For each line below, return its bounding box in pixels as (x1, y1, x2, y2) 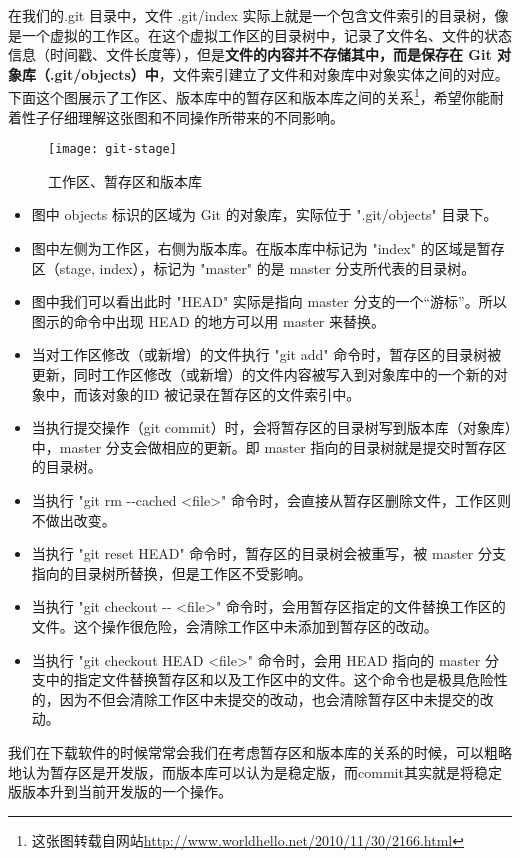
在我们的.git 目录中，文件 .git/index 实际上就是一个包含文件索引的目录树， (8, 5, 495, 25)
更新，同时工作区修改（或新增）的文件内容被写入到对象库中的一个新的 (31, 364, 494, 385)
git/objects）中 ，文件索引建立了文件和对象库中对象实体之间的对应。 (54, 63, 509, 84)
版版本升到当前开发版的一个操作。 (8, 781, 232, 802)
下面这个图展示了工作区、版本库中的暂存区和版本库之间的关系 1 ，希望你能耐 (8, 84, 504, 108)
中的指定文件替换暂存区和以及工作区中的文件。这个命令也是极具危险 (45, 669, 494, 690)
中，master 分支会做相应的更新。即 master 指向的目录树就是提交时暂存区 (31, 436, 507, 457)
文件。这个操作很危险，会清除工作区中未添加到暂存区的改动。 (31, 615, 438, 636)
